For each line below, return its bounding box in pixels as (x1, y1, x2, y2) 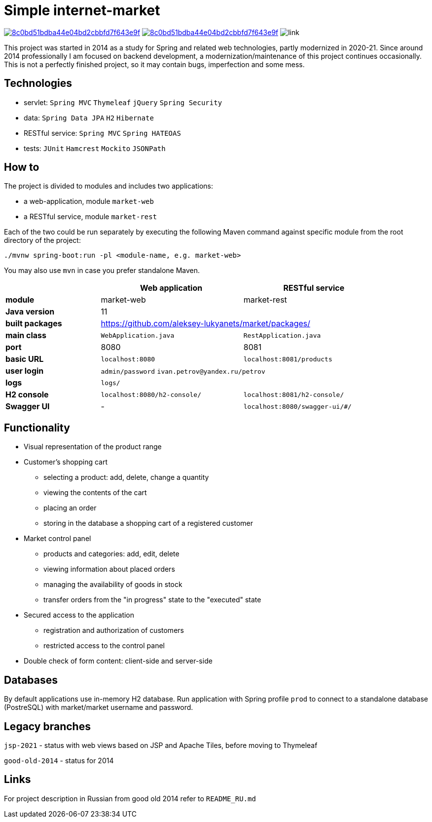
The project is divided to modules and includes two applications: (4, 182, 214, 191)
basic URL (5, 354, 44, 364)
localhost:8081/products (243, 355, 332, 363)
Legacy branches (4, 720, 91, 733)
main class (5, 330, 46, 341)
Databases (4, 673, 58, 686)
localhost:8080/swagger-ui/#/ (243, 402, 352, 410)
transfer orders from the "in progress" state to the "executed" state (43, 595, 261, 604)
